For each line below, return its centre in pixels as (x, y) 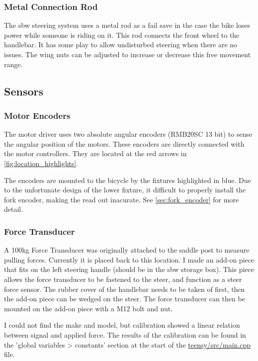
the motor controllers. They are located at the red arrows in (95, 153)
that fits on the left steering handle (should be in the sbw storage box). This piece (129, 269)
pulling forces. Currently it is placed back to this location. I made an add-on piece (129, 259)
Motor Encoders (37, 115)
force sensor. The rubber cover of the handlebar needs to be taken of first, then (125, 289)
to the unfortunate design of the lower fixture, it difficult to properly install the (125, 190)
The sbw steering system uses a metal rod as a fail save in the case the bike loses (127, 25)
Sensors (24, 91)
